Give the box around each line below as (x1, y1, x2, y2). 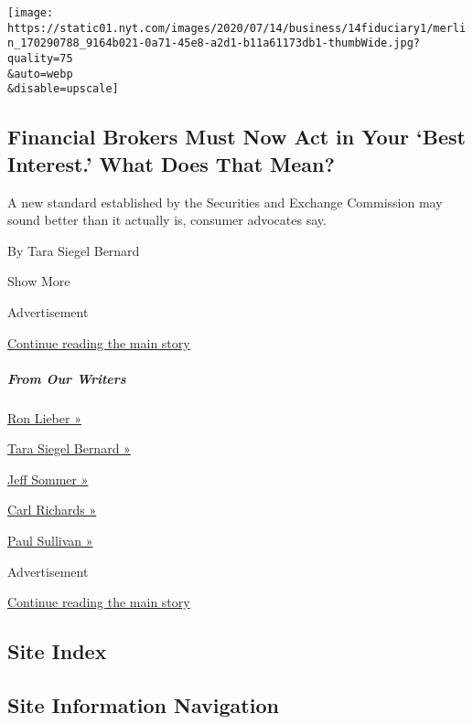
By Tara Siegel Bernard (7, 240, 140, 260)
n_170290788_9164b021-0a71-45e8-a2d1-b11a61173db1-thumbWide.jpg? (7, 37, 421, 50)
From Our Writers (7, 368, 126, 388)
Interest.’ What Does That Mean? (7, 149, 335, 177)
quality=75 (7, 51, 73, 65)
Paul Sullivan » (7, 531, 93, 550)
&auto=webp (7, 67, 73, 80)
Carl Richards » (7, 500, 97, 519)
